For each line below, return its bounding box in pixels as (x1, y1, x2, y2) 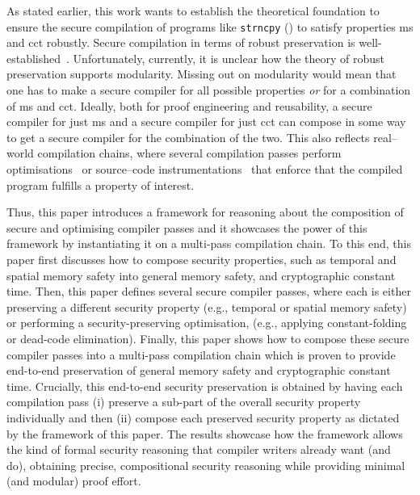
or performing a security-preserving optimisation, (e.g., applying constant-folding (6, 314, 407, 331)
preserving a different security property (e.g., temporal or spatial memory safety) (6, 298, 407, 315)
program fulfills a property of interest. (6, 176, 195, 193)
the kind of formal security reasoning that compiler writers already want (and (6, 441, 391, 458)
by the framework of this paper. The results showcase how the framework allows (6, 425, 403, 442)
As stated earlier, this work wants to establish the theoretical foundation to (6, 2, 380, 19)
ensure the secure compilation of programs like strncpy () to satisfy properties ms (6, 18, 414, 35)
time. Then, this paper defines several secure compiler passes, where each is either (6, 283, 411, 300)
